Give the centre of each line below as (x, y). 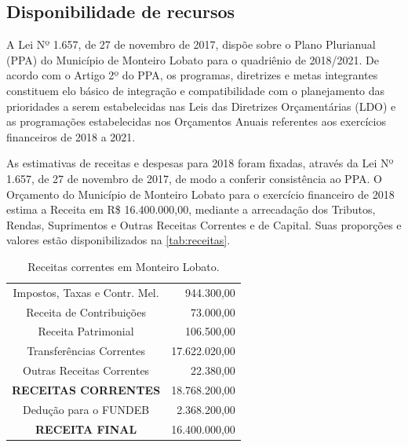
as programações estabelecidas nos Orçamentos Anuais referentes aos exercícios (196, 121)
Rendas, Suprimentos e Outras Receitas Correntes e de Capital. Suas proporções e (204, 224)
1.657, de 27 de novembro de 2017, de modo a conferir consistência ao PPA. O (194, 178)
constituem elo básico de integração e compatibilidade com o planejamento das (196, 90)
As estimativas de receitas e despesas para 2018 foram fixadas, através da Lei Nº (200, 163)
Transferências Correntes (86, 351)
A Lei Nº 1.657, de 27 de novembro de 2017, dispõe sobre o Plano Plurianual (191, 44)
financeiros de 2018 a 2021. (71, 136)
